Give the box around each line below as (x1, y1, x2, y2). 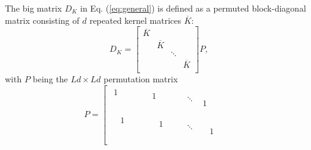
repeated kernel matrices (89, 13, 182, 26)
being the (32, 73, 68, 85)
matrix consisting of (5, 13, 80, 26)
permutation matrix (103, 73, 178, 85)
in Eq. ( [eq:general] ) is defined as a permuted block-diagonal (80, 2, 306, 14)
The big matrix (5, 2, 62, 14)
